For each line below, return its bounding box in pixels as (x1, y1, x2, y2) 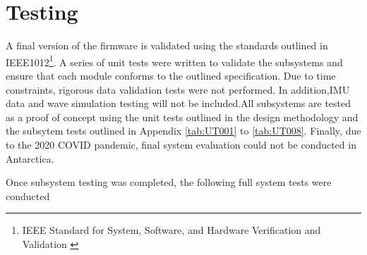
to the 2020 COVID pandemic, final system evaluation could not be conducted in (6, 137, 356, 151)
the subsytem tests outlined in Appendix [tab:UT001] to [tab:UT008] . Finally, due (6, 123, 361, 138)
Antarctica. (6, 151, 54, 166)
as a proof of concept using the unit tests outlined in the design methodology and (6, 109, 359, 124)
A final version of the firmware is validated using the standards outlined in (6, 38, 328, 53)
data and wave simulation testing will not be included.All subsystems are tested (6, 96, 351, 111)
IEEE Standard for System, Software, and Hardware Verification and (22, 223, 321, 237)
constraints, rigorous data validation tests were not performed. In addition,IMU (6, 82, 350, 97)
